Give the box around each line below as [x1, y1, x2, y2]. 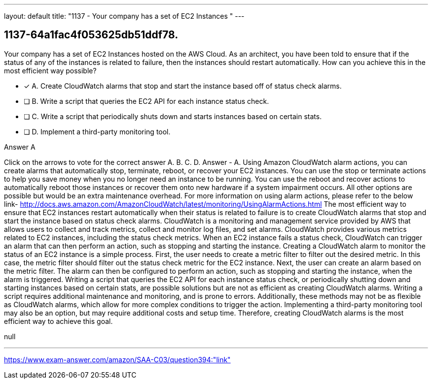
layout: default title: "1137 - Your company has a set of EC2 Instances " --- [4, 12, 245, 20]
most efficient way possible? [4, 66, 97, 75]
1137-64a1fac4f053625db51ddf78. [4, 29, 179, 41]
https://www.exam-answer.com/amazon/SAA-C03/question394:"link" [4, 355, 231, 364]
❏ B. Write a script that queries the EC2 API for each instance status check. [24, 96, 269, 105]
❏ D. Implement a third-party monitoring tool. [24, 127, 171, 136]
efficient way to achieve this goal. [4, 317, 113, 325]
